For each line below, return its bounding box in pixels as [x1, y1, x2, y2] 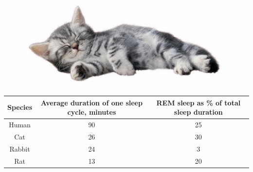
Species [7, 102, 33, 112]
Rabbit [9, 143, 30, 154]
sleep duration [174, 107, 223, 117]
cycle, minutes [67, 107, 116, 117]
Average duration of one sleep [40, 97, 143, 107]
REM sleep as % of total [156, 97, 241, 107]
